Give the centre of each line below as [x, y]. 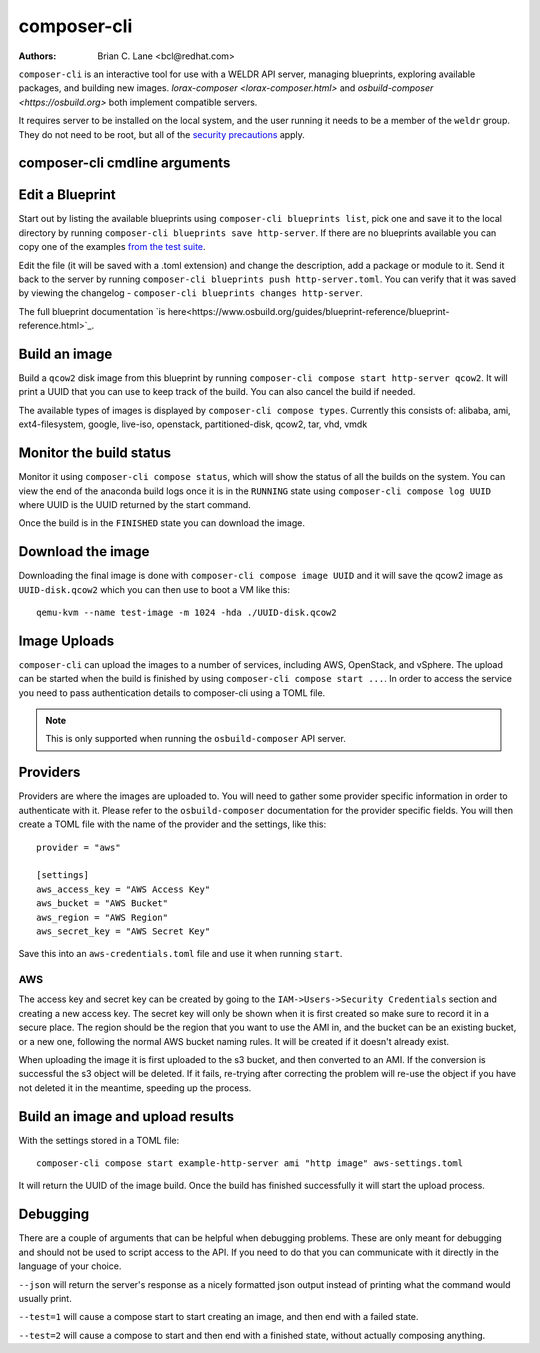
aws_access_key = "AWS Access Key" [123, 889]
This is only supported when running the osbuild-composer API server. [196, 739]
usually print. [45, 1298]
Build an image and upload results [126, 1116]
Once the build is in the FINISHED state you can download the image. [161, 523]
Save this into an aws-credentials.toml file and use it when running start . [180, 954]
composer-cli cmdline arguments [124, 163]
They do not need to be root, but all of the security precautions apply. [161, 134]
